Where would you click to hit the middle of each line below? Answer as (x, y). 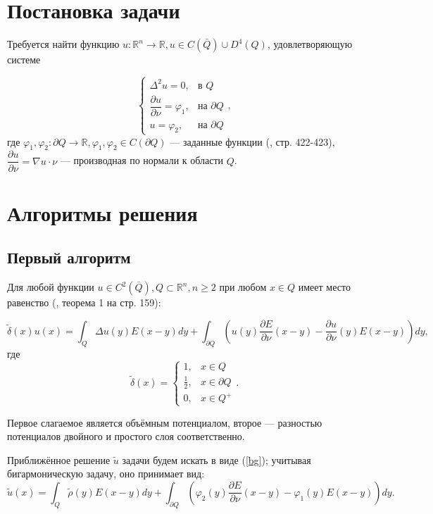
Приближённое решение (59, 459)
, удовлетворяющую (310, 44)
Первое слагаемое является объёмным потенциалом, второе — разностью (165, 422)
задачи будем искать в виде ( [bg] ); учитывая (216, 459)
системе (24, 59)
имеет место (324, 287)
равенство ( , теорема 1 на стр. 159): (84, 302)
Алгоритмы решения (102, 212)
